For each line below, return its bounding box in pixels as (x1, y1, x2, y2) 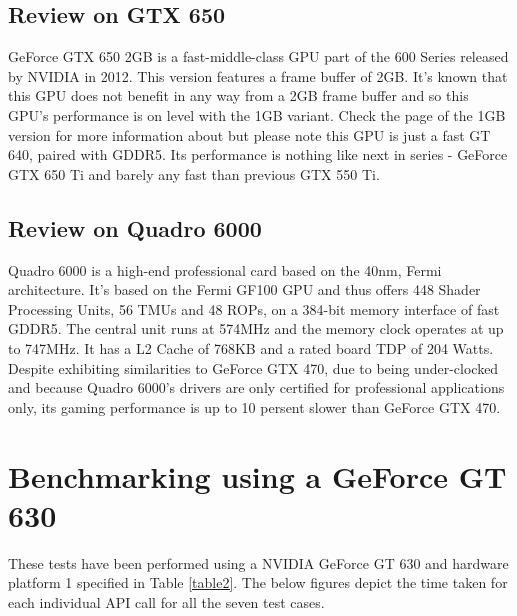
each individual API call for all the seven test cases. (8, 591, 325, 612)
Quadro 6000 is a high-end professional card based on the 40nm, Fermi (8, 259, 442, 280)
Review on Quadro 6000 (8, 212, 262, 243)
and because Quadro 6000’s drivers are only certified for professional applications (8, 377, 505, 398)
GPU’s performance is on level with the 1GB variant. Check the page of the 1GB (8, 104, 506, 125)
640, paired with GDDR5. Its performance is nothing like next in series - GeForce (8, 144, 508, 165)
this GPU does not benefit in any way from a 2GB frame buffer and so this (8, 85, 469, 106)
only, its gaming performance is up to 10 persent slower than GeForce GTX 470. (8, 396, 501, 417)
